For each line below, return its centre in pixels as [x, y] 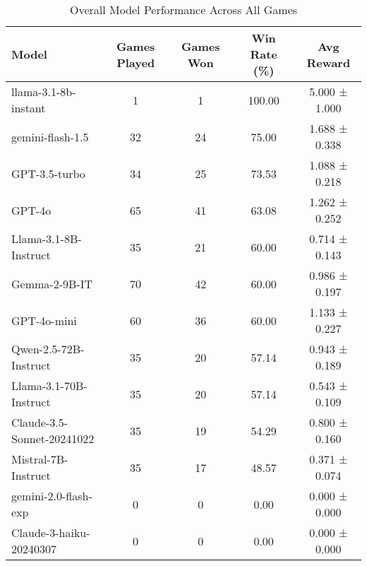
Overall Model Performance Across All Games [183, 10]
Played [136, 62]
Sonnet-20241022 [53, 438]
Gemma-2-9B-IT [52, 283]
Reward [329, 62]
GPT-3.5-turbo [48, 173]
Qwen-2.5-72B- [48, 349]
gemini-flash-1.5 [50, 136]
